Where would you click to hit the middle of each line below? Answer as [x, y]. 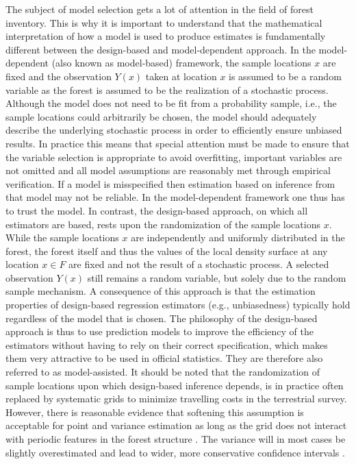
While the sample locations [62, 237]
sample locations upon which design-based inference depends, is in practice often [175, 385]
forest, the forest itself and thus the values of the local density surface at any [167, 251]
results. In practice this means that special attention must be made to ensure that [178, 143]
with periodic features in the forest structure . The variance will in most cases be [176, 439]
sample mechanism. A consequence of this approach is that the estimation [161, 291]
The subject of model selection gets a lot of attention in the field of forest [160, 9]
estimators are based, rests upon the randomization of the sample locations [163, 224]
